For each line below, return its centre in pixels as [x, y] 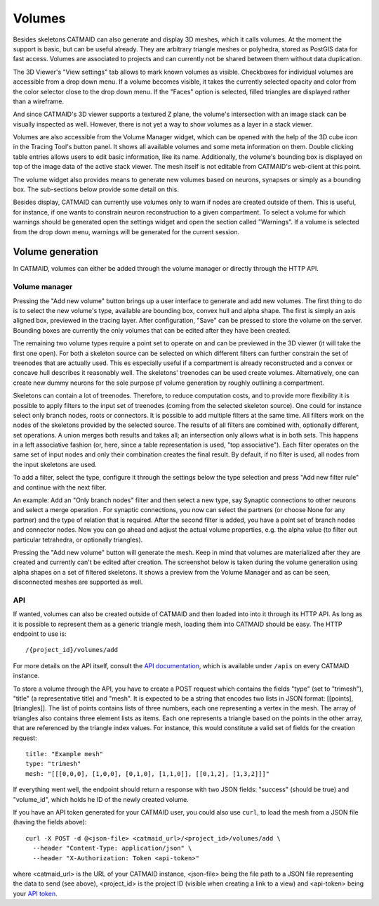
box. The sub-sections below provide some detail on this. [96, 189]
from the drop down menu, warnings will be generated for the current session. [126, 231]
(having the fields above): [50, 822]
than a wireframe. [39, 101]
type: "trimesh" [53, 764]
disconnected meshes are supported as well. [78, 582]
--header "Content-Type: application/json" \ [112, 848]
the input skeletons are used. [55, 464]
